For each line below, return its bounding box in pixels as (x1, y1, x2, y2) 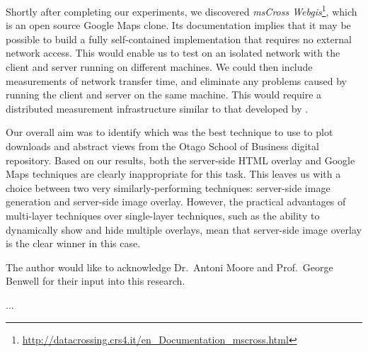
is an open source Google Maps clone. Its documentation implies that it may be (6, 18, 351, 33)
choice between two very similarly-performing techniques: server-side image (6, 180, 330, 195)
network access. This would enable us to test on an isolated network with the (6, 45, 340, 60)
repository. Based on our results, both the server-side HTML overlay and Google (6, 152, 355, 167)
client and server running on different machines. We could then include (6, 59, 313, 74)
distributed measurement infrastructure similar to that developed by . (6, 101, 309, 115)
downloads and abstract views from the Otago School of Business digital (6, 139, 319, 153)
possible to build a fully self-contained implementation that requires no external (6, 31, 352, 46)
